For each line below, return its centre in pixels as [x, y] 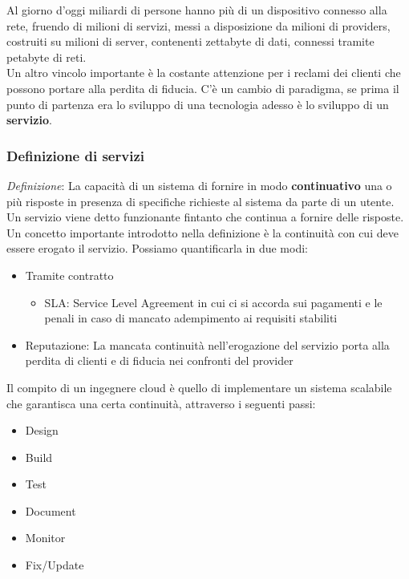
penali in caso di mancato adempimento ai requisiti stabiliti [191, 318]
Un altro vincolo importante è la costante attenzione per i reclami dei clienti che [204, 73]
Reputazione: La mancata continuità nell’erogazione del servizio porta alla [207, 344]
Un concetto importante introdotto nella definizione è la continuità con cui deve [202, 232]
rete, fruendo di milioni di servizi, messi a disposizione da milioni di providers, [198, 25]
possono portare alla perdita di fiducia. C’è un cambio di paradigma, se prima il [203, 88]
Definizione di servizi [75, 155]
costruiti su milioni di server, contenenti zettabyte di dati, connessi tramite [190, 41]
